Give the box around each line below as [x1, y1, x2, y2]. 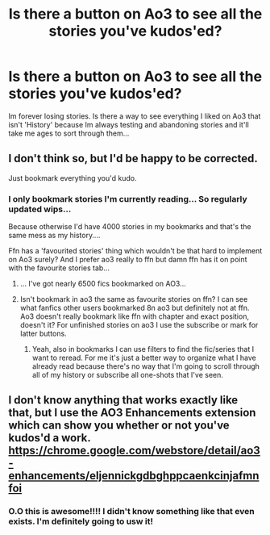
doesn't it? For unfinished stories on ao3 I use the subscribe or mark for [19, 320, 259, 330]
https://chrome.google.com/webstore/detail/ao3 [8, 444, 260, 458]
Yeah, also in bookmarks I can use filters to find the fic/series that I [31, 345, 255, 354]
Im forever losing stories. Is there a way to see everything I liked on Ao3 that [8, 111, 261, 121]
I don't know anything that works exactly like [8, 393, 239, 408]
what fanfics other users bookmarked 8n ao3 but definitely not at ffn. [19, 303, 250, 313]
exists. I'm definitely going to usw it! [8, 516, 153, 527]
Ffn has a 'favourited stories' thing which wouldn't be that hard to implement [8, 246, 263, 256]
